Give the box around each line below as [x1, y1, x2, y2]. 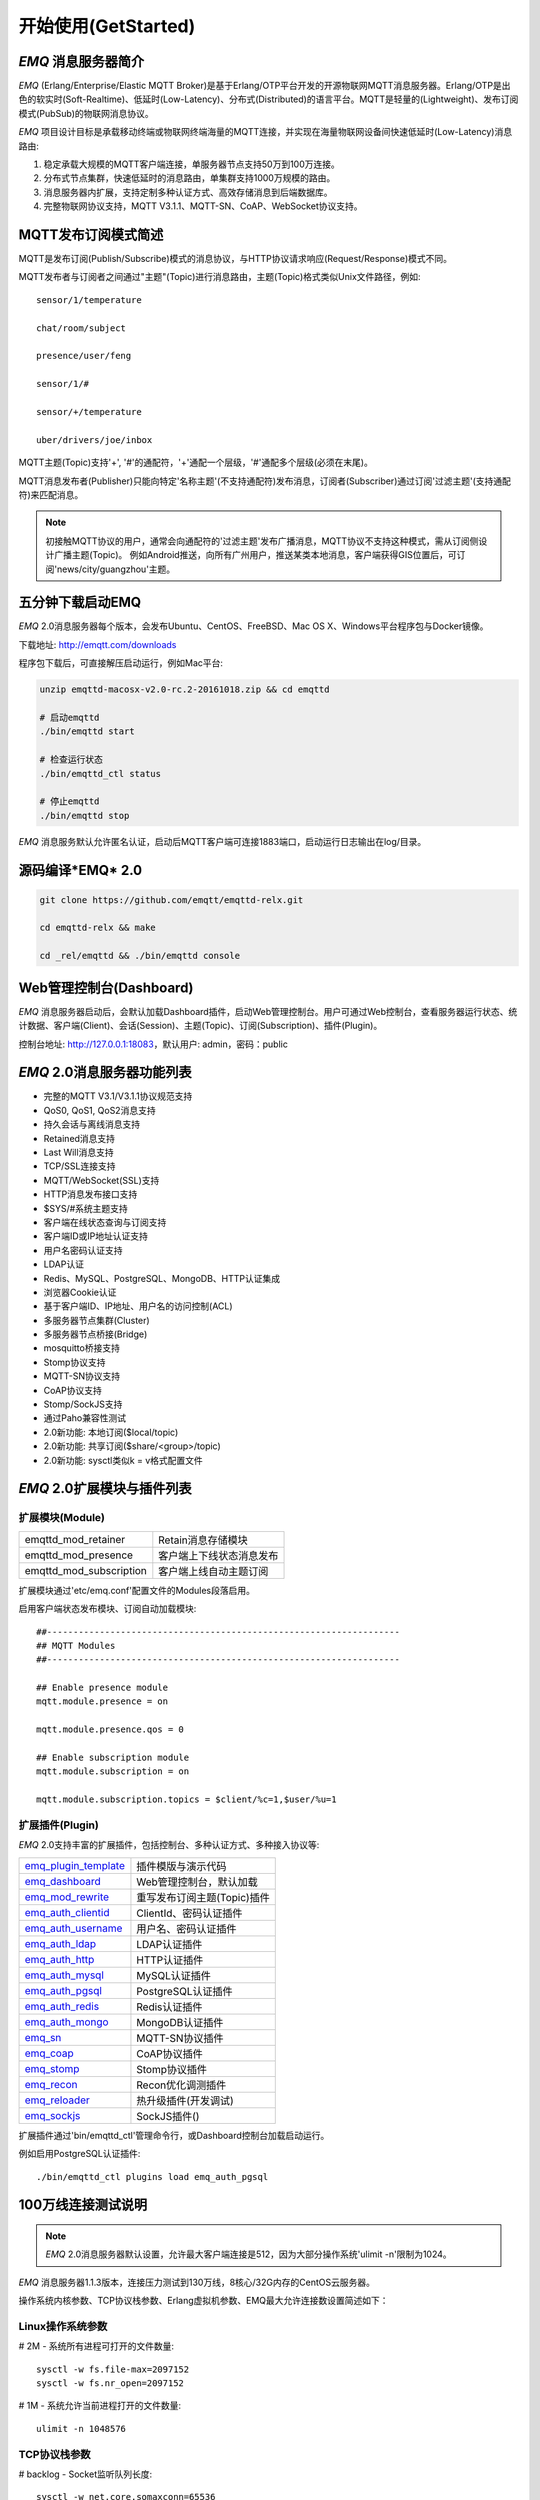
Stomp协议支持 [43, 1356, 106, 1368]
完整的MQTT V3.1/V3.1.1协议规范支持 [43, 1090, 193, 1102]
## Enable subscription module [36, 1752, 190, 1764]
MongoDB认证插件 [136, 2015, 224, 2029]
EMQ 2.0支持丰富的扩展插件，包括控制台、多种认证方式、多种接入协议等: [18, 1839, 320, 1851]
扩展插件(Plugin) [18, 1818, 99, 1832]
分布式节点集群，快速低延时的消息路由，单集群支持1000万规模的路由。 [43, 172, 336, 184]
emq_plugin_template [24, 1858, 125, 1872]
